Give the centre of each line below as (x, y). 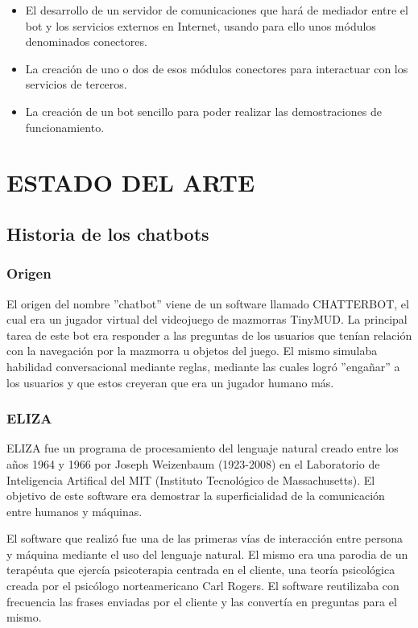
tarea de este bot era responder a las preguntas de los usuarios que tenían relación (209, 335)
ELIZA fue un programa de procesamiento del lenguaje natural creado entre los (203, 448)
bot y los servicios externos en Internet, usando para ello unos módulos (201, 25)
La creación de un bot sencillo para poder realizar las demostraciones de (203, 111)
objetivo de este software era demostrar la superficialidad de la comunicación (196, 496)
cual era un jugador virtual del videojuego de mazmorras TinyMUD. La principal (207, 319)
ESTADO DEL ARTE (131, 182)
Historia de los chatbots (108, 233)
